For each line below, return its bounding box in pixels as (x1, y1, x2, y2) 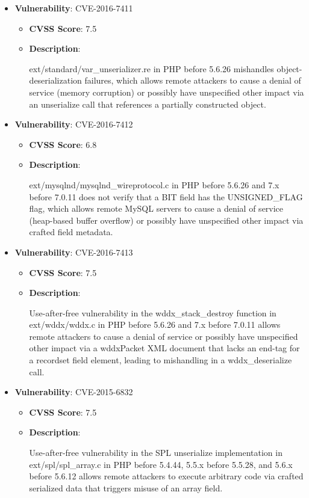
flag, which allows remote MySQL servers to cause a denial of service (29, 202, 284, 215)
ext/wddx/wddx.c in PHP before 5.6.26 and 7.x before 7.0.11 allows (29, 318, 281, 331)
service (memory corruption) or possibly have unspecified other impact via (29, 85, 304, 98)
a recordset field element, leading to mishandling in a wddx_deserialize (29, 354, 292, 366)
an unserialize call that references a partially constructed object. (29, 97, 266, 110)
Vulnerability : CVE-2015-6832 (14, 386, 133, 398)
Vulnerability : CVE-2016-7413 (14, 245, 133, 258)
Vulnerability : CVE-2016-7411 (14, 2, 133, 14)
